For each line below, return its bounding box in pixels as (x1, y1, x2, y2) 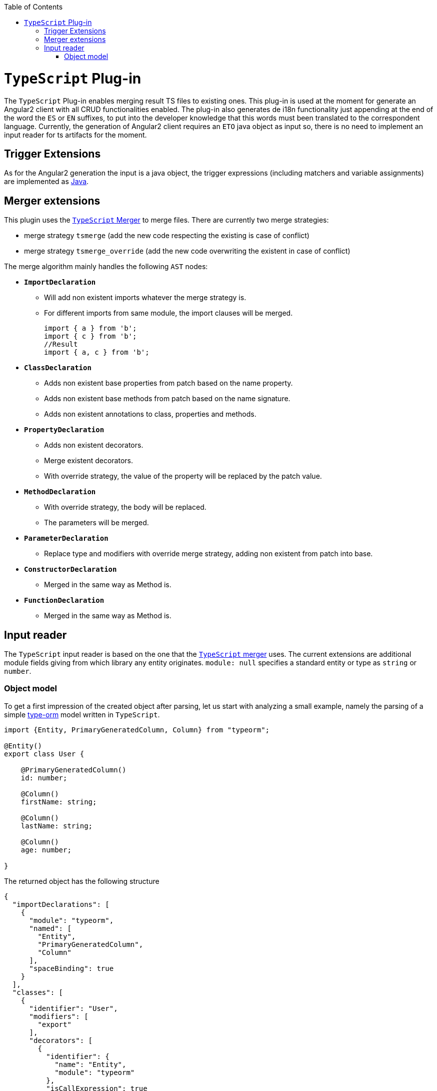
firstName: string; (20, 797, 97, 806)
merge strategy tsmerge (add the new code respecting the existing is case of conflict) (24, 231, 309, 240)
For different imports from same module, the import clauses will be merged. (44, 309, 293, 318)
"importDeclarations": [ (12, 900, 109, 908)
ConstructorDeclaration (24, 565, 117, 574)
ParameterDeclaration (24, 534, 108, 543)
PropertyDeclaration (24, 426, 104, 434)
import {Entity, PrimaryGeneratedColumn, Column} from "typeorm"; (4, 725, 270, 734)
